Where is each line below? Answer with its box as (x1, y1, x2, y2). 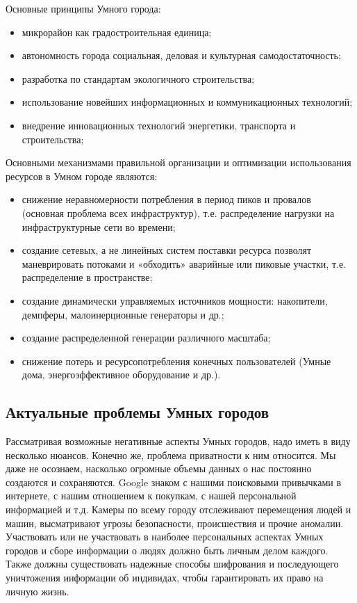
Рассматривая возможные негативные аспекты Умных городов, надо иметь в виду (6, 434, 351, 449)
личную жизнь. (6, 584, 69, 598)
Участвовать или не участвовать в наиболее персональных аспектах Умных (6, 529, 324, 544)
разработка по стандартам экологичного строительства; (22, 71, 255, 86)
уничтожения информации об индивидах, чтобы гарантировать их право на (6, 570, 324, 585)
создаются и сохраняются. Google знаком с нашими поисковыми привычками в (6, 474, 342, 489)
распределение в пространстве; (22, 270, 153, 284)
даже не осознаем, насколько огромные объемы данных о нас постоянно (6, 461, 312, 476)
